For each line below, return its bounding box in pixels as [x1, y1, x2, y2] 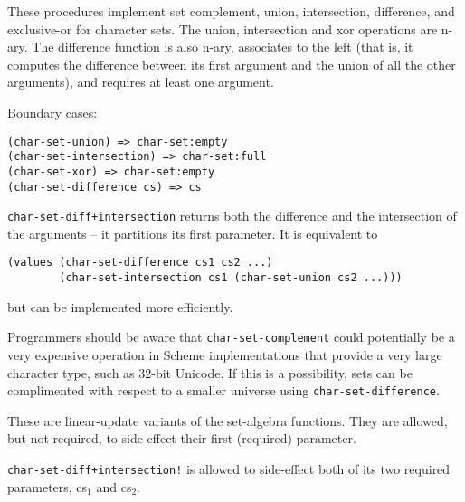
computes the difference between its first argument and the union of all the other [7, 54, 456, 73]
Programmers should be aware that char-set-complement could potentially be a [7, 327, 455, 346]
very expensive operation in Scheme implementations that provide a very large [7, 346, 442, 364]
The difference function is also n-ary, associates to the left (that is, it [32, 37, 413, 56]
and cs [96, 477, 132, 496]
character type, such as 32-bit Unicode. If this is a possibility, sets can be [7, 363, 413, 382]
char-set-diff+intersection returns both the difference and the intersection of [7, 206, 457, 225]
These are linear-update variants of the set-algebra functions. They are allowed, [7, 411, 448, 430]
